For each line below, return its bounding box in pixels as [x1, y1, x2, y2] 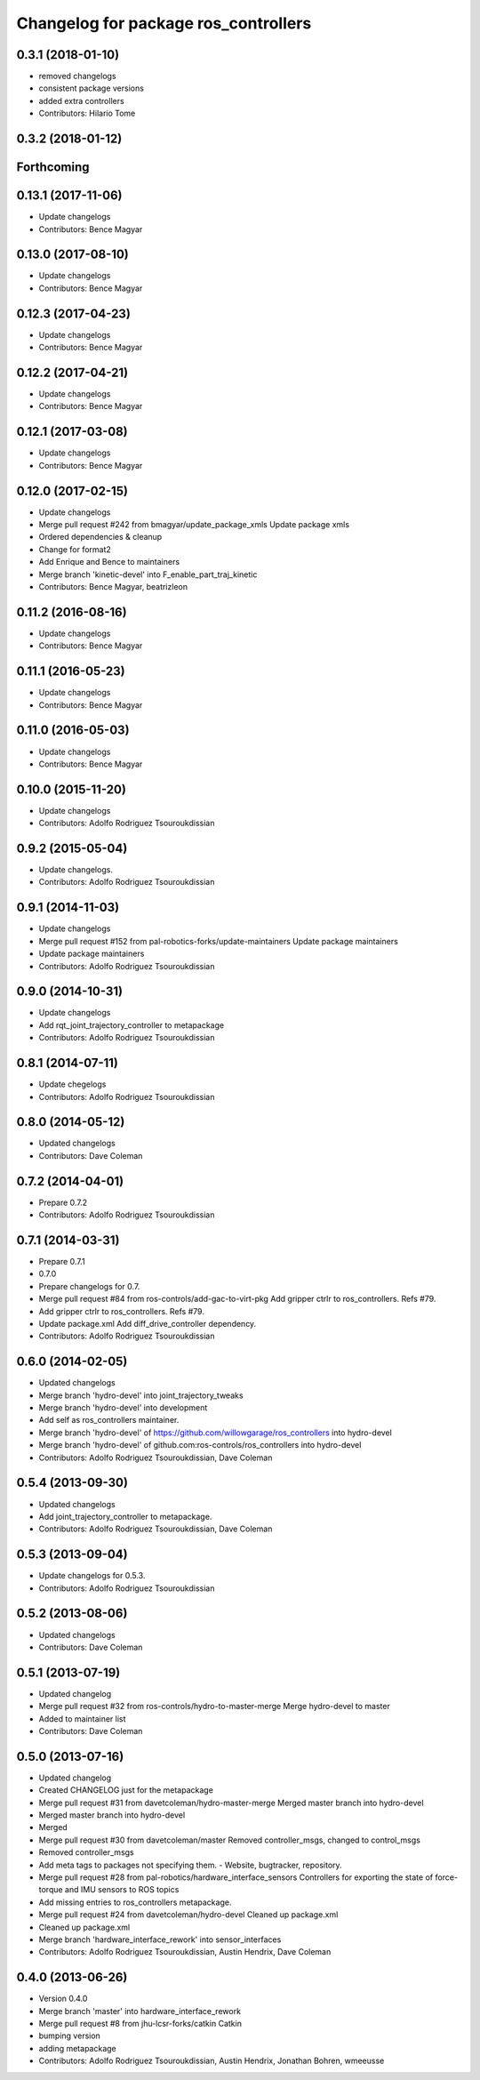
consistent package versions [38, 83, 144, 93]
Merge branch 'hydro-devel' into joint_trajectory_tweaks [38, 1390, 244, 1401]
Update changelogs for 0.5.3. [38, 1570, 146, 1581]
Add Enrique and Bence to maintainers [38, 557, 180, 567]
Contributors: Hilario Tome [38, 108, 136, 119]
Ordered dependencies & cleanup [38, 532, 163, 542]
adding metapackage [38, 2043, 116, 2053]
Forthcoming [16, 160, 90, 175]
